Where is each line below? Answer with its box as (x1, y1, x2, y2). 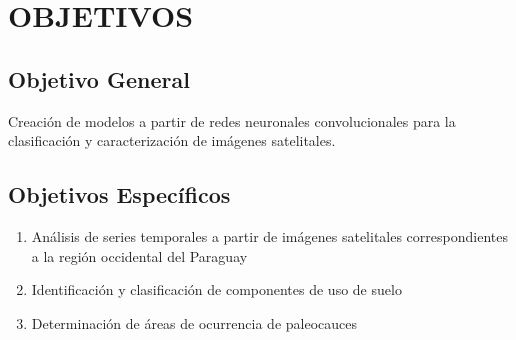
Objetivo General (8, 63, 190, 94)
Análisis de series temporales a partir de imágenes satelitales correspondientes (31, 225, 508, 246)
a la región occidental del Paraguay (31, 245, 248, 266)
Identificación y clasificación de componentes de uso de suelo (31, 279, 402, 300)
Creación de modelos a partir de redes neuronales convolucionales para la (8, 110, 456, 131)
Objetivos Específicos (8, 179, 231, 210)
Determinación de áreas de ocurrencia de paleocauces (31, 312, 357, 333)
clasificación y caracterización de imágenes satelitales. (8, 130, 336, 151)
